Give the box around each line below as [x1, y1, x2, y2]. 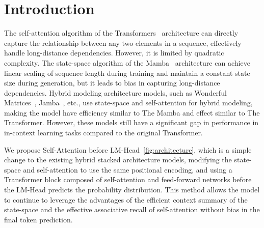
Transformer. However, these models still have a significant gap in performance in [4, 117, 259, 128]
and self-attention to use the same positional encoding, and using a [23, 164, 232, 175]
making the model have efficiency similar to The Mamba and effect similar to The [4, 107, 260, 118]
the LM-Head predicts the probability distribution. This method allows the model [4, 184, 260, 195]
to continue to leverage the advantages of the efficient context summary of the [4, 194, 248, 205]
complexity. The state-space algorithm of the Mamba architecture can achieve [4, 57, 250, 68]
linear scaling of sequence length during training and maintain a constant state [4, 67, 250, 78]
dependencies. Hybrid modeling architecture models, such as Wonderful [4, 87, 227, 98]
